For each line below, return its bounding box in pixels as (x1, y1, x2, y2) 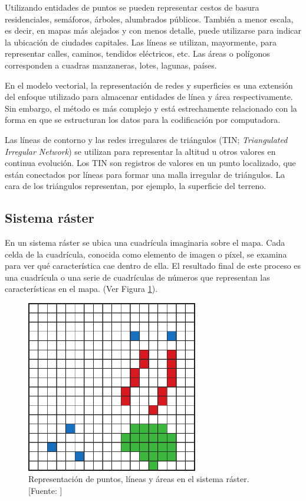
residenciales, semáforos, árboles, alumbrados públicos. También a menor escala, (5, 12, 294, 25)
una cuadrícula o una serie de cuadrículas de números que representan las (5, 271, 270, 283)
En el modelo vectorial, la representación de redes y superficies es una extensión (5, 79, 293, 91)
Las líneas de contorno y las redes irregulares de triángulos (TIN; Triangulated (5, 133, 288, 145)
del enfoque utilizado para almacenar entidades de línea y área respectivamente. (5, 90, 293, 103)
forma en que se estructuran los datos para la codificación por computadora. (5, 113, 281, 126)
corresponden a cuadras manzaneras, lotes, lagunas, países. (5, 58, 217, 71)
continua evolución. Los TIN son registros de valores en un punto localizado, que (5, 157, 296, 169)
